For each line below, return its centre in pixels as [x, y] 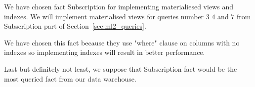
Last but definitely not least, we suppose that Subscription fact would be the [121, 68]
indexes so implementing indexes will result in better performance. [105, 52]
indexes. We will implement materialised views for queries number [104, 16]
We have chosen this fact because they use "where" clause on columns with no [122, 42]
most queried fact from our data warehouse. [70, 78]
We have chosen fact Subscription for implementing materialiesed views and [119, 6]
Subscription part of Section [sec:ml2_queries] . [75, 26]
